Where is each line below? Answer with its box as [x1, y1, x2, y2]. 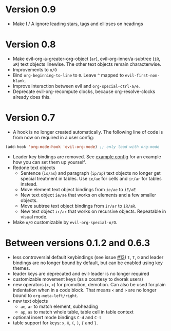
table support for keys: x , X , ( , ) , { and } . [12, 320, 99, 326]
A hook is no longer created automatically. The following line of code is [12, 128, 163, 135]
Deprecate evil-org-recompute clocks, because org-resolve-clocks [12, 88, 156, 95]
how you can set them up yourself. [12, 159, 86, 165]
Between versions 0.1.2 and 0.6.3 [5, 237, 150, 249]
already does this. [12, 94, 51, 100]
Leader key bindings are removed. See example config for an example [12, 153, 162, 160]
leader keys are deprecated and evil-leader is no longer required [12, 270, 150, 277]
